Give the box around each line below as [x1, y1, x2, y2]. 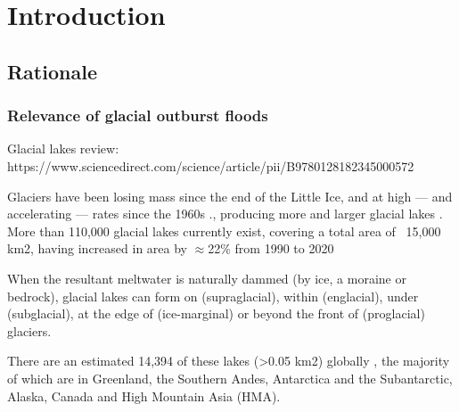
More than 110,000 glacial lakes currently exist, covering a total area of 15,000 [7, 221, 441, 240]
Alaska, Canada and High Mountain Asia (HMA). [7, 386, 281, 405]
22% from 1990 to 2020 [208, 239, 334, 258]
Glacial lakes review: [7, 139, 119, 158]
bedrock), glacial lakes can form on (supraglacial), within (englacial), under [7, 286, 419, 305]
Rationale [7, 57, 97, 85]
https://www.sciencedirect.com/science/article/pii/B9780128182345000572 [7, 156, 414, 175]
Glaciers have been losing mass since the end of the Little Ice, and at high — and [7, 186, 453, 205]
